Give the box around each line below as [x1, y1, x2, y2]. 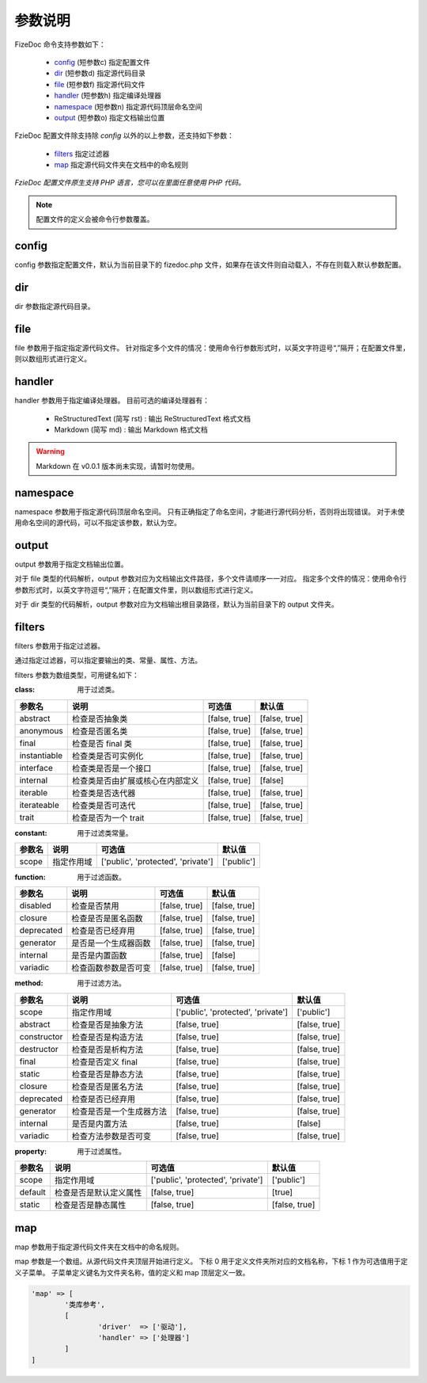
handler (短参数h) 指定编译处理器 [54, 91, 162, 101]
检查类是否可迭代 [71, 800, 136, 811]
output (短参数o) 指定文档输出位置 [54, 112, 165, 122]
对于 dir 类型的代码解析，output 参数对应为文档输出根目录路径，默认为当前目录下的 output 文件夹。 [14, 600, 339, 609]
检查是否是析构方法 [71, 1044, 144, 1055]
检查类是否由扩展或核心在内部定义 [71, 775, 199, 786]
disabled [19, 900, 51, 911]
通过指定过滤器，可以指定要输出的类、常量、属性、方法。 [14, 656, 202, 665]
